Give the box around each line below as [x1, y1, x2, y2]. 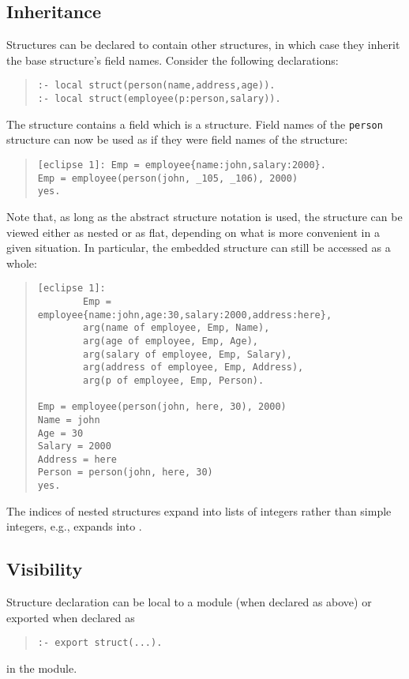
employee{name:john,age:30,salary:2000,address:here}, [37, 309, 332, 321]
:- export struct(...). [37, 637, 163, 649]
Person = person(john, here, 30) [37, 467, 213, 478]
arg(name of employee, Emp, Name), [83, 322, 270, 334]
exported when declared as [6, 609, 135, 625]
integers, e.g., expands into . [6, 518, 142, 535]
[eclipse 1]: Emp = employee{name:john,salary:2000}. [37, 159, 326, 171]
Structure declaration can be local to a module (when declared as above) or [6, 594, 372, 610]
